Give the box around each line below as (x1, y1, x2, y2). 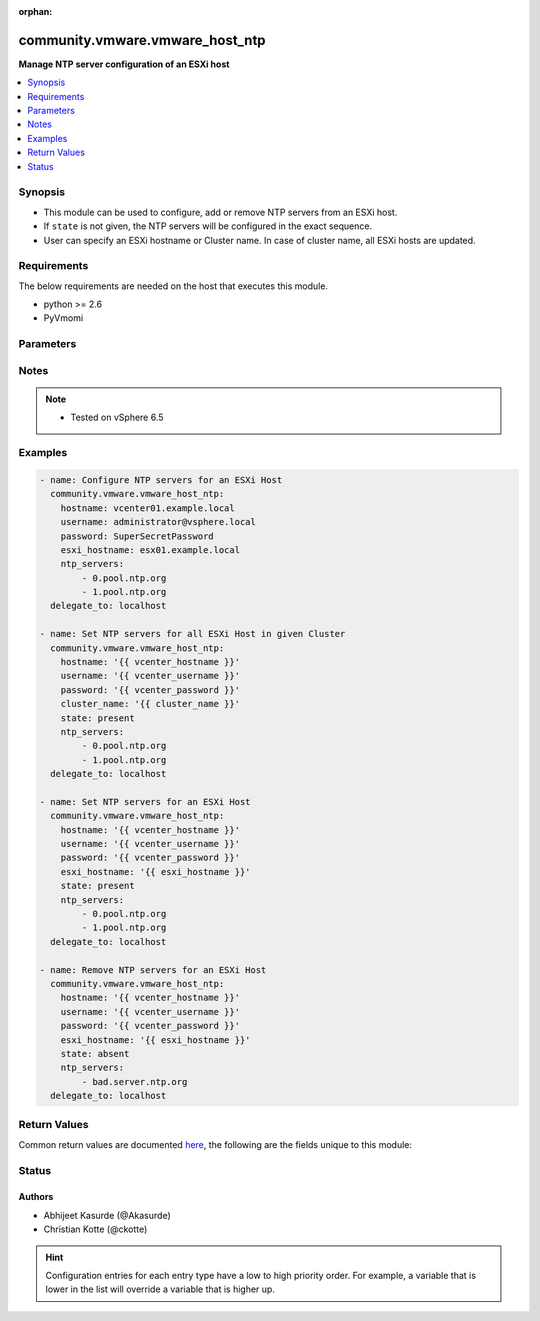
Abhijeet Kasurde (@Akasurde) (43, 1209, 171, 1221)
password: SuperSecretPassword (60, 530, 214, 542)
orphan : (18, 6, 53, 17)
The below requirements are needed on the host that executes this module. (18, 280, 329, 292)
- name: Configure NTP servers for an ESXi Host (39, 474, 283, 485)
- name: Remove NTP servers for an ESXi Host (39, 964, 267, 975)
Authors (18, 1191, 54, 1203)
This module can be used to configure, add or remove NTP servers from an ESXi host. (43, 206, 398, 218)
